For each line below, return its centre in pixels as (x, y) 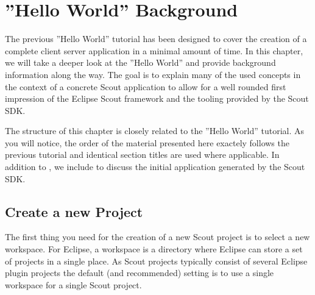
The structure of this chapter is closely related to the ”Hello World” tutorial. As (154, 131)
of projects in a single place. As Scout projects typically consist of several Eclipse (156, 261)
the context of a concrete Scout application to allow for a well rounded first (146, 86)
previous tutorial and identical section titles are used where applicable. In (142, 155)
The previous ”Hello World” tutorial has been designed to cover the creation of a (156, 39)
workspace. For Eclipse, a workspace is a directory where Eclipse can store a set (154, 249)
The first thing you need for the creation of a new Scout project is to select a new (157, 237)
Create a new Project (74, 211)
